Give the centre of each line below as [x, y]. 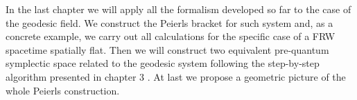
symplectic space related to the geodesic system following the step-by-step [163, 63]
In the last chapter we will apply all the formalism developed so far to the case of [178, 9]
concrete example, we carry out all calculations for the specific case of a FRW [171, 36]
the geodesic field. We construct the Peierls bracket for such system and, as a [169, 22]
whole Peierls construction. [63, 90]
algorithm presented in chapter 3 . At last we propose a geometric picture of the [176, 76]
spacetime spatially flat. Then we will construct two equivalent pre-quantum [167, 49]
